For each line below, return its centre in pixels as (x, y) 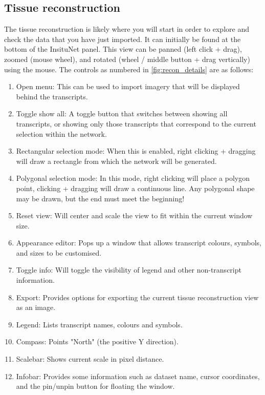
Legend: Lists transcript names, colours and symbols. (99, 324)
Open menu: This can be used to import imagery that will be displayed (128, 86)
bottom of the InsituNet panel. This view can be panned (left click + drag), (123, 49)
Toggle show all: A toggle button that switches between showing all (122, 113)
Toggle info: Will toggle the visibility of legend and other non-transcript (129, 270)
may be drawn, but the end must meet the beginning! (100, 198)
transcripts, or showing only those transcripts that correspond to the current (136, 123)
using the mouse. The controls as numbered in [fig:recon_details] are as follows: (129, 69)
